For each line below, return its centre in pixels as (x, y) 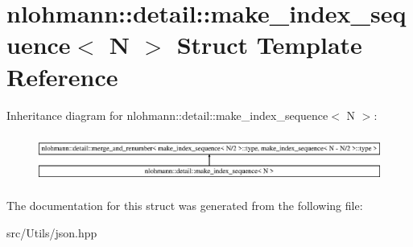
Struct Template (269, 45)
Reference (62, 76)
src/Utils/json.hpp (52, 232)
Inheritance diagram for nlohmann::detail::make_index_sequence (167, 115)
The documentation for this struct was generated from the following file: (185, 206)
